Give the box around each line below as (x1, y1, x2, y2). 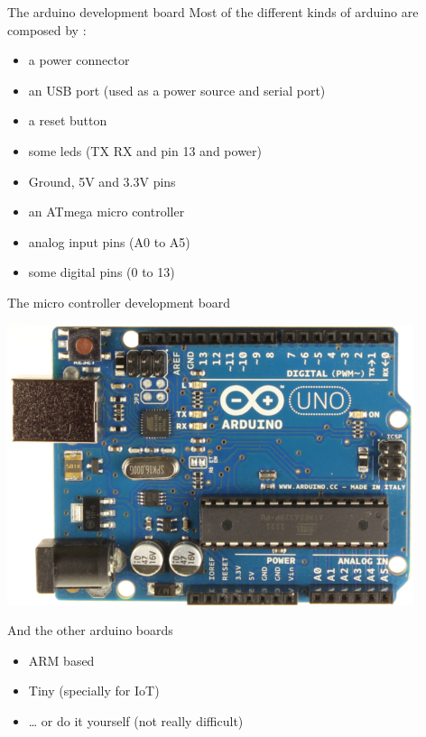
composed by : (7, 20, 87, 39)
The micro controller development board (7, 292, 231, 311)
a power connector (28, 51, 130, 69)
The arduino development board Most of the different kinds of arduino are (7, 3, 419, 21)
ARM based (28, 650, 95, 669)
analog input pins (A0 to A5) (28, 232, 190, 251)
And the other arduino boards (7, 621, 173, 640)
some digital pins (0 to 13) (28, 263, 175, 281)
